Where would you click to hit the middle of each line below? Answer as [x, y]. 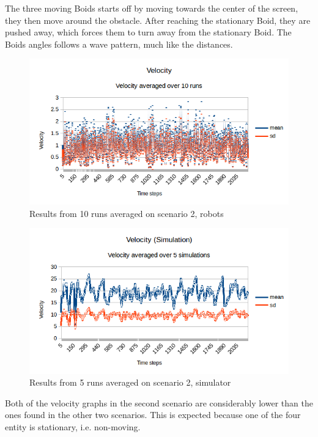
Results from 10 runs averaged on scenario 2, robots [127, 213]
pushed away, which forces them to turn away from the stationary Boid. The [148, 32]
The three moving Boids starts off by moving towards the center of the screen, [152, 8]
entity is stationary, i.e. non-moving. [73, 426]
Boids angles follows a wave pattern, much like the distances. [119, 44]
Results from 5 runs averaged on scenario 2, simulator [130, 382]
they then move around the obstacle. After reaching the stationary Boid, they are [158, 20]
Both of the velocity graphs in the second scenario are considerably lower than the [159, 402]
